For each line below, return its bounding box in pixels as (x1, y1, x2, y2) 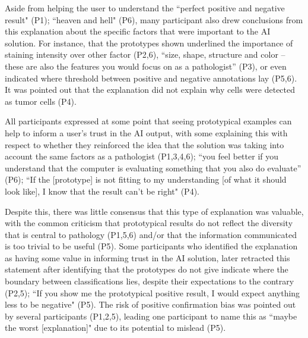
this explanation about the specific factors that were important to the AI (5, 25, 271, 37)
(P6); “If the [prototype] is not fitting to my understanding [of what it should (5, 173, 287, 186)
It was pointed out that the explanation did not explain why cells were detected (5, 83, 296, 96)
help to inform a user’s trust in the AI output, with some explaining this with (5, 126, 288, 139)
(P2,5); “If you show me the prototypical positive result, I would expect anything (5, 286, 300, 299)
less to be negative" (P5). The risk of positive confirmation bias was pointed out (5, 298, 296, 311)
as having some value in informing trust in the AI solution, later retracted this (5, 251, 290, 264)
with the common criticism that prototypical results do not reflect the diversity (5, 217, 293, 229)
